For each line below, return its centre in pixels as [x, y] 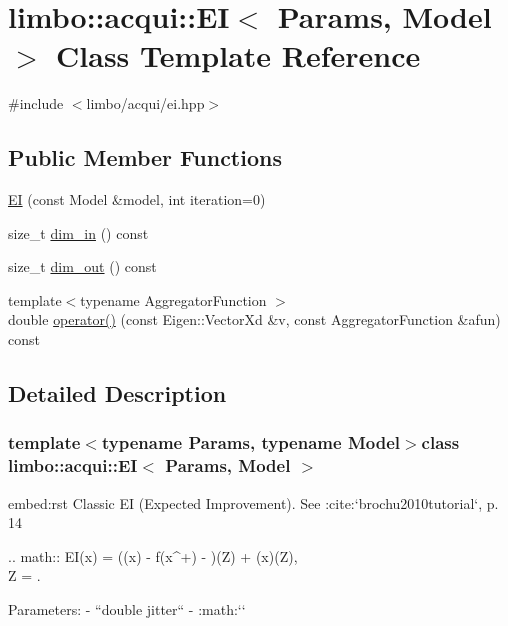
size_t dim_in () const [78, 232]
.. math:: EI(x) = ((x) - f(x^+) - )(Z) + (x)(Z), [153, 555]
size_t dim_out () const [82, 266]
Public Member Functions [145, 157]
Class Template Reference [238, 55]
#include [36, 103]
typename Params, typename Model [250, 442]
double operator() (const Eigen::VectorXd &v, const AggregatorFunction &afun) [254, 319]
